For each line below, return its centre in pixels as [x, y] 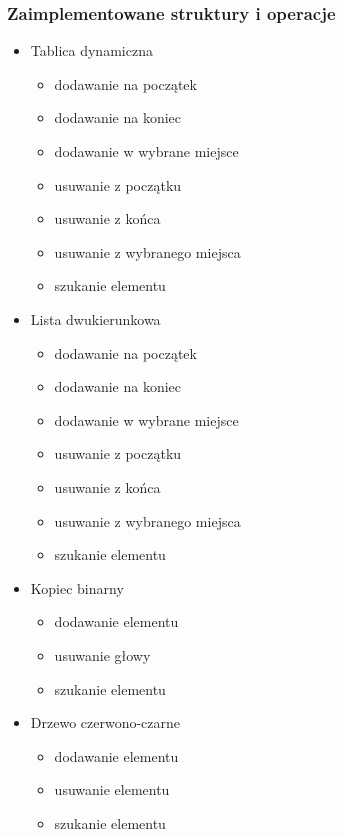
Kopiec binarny [77, 587]
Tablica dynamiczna [91, 50]
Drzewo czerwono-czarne [105, 722]
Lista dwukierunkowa [95, 318]
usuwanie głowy [102, 654]
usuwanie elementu [112, 789]
